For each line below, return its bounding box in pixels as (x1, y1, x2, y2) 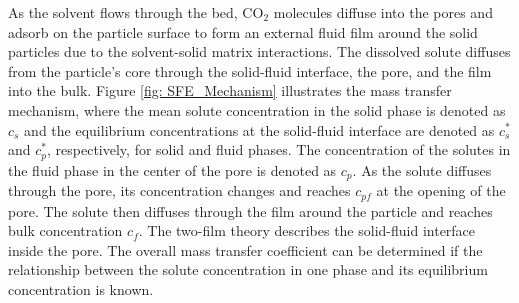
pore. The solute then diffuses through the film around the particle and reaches (8, 200, 493, 221)
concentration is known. (8, 278, 154, 299)
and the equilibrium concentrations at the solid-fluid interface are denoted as (24, 119, 495, 140)
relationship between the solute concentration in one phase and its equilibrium (8, 259, 488, 280)
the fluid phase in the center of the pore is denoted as (8, 159, 337, 180)
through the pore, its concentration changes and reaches (8, 180, 351, 201)
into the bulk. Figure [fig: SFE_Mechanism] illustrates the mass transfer (8, 80, 452, 101)
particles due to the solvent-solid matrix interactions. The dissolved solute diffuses (8, 41, 511, 62)
